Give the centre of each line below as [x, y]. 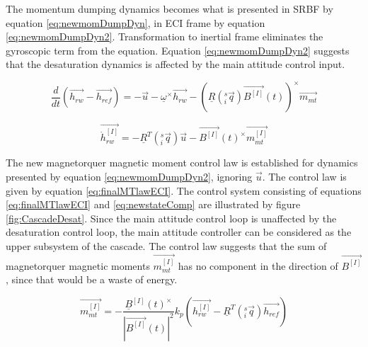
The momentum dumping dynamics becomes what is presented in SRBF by [169, 8]
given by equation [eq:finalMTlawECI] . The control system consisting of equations [184, 190]
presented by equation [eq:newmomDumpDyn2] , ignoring [129, 176]
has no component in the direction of [258, 265]
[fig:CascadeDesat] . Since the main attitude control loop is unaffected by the [171, 218]
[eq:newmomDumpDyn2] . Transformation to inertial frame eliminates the [165, 36]
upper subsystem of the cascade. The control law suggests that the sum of [166, 245]
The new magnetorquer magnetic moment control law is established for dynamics [182, 163]
